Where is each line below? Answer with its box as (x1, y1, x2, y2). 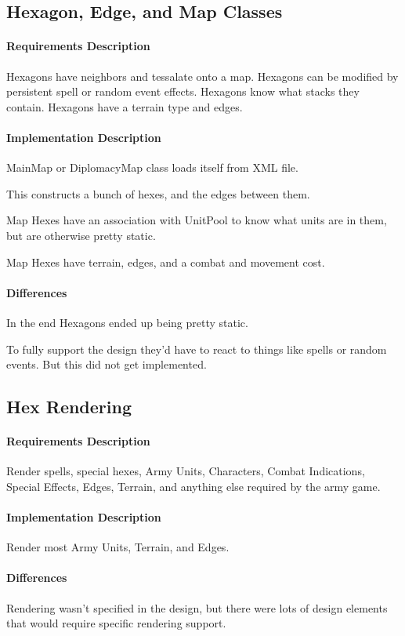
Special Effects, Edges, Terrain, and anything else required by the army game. (6, 478, 381, 494)
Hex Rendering (6, 394, 132, 419)
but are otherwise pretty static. (6, 227, 156, 243)
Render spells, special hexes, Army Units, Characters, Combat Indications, (6, 463, 365, 479)
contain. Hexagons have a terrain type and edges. (6, 98, 243, 114)
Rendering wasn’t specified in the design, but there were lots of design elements (6, 599, 388, 616)
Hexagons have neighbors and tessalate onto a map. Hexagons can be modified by (6, 67, 399, 84)
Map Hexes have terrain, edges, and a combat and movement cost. (6, 253, 325, 270)
